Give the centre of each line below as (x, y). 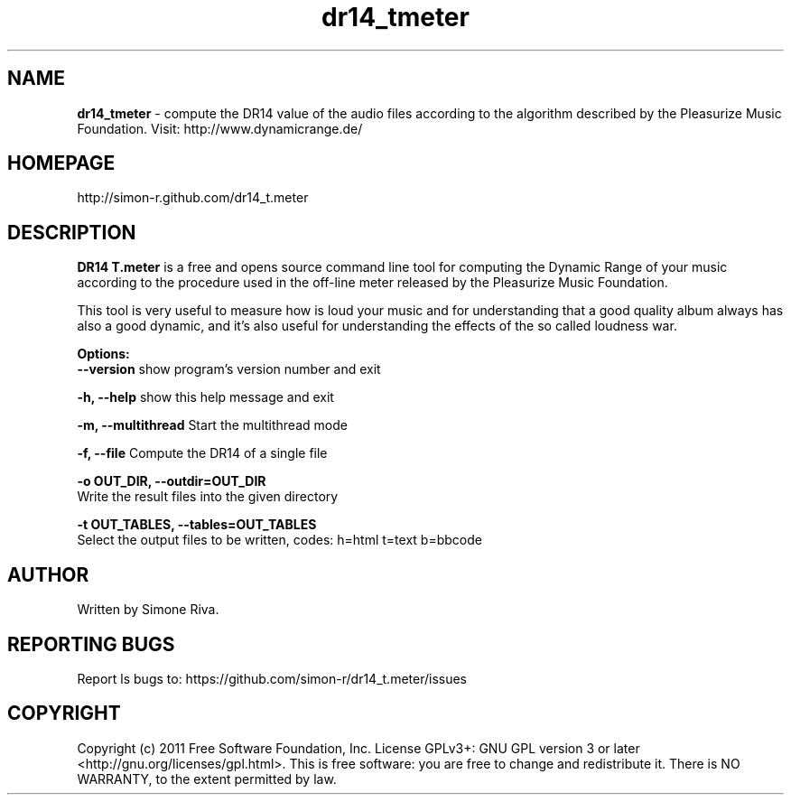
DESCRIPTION (72, 232)
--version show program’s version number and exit (229, 369)
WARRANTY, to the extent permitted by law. (207, 779)
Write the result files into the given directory (208, 497)
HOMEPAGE (61, 163)
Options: (103, 354)
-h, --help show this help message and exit (205, 397)
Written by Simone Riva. (148, 610)
